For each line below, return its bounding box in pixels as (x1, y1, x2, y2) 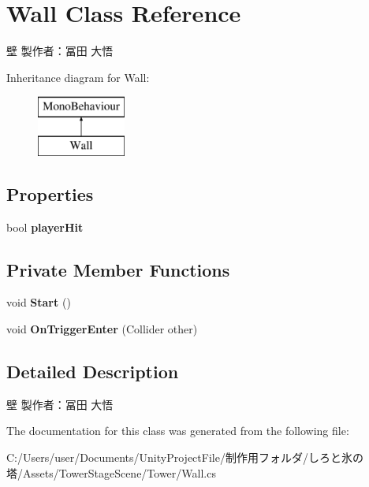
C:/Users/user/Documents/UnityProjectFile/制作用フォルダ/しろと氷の (6, 449, 363, 466)
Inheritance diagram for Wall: (6, 69, 150, 85)
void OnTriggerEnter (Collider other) (6, 321, 198, 337)
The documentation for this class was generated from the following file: (6, 422, 349, 439)
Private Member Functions (6, 257, 230, 281)
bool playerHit (6, 218, 84, 235)
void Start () (6, 294, 71, 310)
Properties (6, 181, 94, 206)
